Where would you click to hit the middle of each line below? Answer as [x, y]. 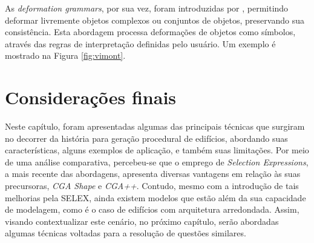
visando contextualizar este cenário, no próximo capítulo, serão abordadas [142, 221]
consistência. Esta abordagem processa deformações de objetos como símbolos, [150, 32]
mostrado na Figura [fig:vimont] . [65, 55]
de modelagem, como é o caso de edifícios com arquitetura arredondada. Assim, [152, 209]
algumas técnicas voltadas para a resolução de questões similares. [126, 233]
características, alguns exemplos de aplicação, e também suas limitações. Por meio [157, 150]
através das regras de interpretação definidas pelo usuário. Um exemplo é [140, 43]
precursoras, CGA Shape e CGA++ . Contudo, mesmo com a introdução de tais [152, 186]
